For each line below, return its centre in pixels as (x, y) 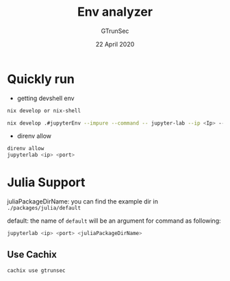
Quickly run (41, 79)
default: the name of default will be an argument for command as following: (114, 221)
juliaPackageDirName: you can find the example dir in (83, 201)
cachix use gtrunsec (37, 270)
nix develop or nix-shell (44, 110)
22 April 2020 (115, 44)
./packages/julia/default (44, 208)
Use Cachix (32, 255)
